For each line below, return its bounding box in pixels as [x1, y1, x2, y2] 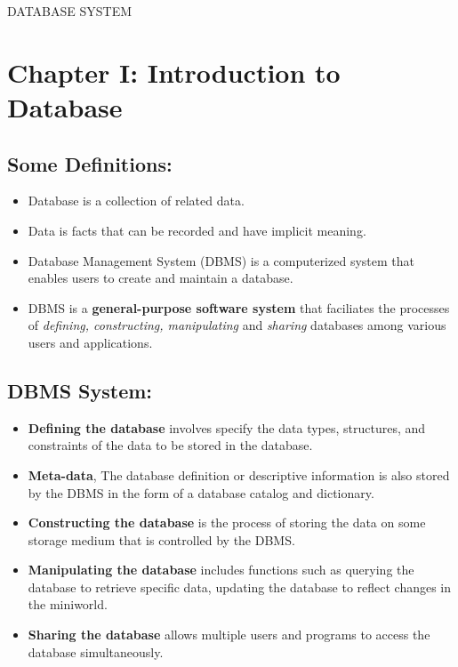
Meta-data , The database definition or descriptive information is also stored [28, 465, 450, 484]
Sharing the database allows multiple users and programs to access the [28, 625, 430, 644]
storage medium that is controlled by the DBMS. [28, 530, 295, 549]
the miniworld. [28, 595, 108, 614]
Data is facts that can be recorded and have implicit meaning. [28, 221, 366, 239]
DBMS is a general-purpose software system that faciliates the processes [28, 298, 450, 317]
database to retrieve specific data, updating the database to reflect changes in [28, 577, 452, 596]
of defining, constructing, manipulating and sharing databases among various [28, 316, 446, 334]
